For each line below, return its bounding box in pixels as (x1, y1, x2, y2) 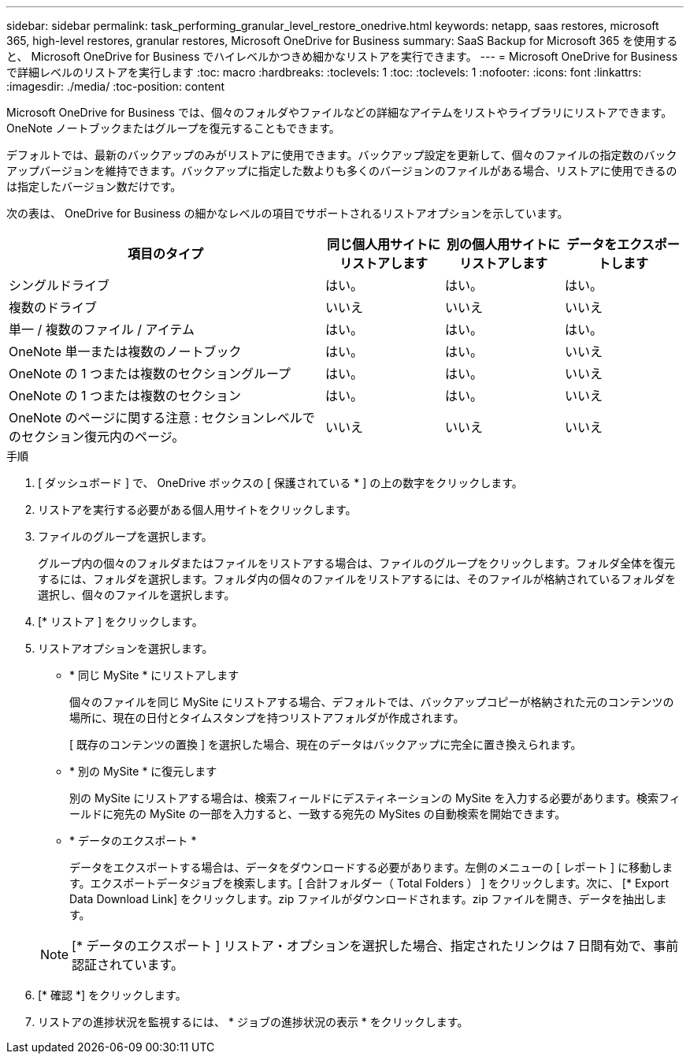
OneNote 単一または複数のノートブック (9, 344, 242, 359)
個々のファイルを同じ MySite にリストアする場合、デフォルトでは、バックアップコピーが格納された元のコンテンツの (69, 695, 674, 709)
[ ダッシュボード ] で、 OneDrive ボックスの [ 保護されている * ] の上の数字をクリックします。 (38, 476, 523, 489)
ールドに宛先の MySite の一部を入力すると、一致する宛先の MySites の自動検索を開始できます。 (69, 807, 566, 820)
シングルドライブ (9, 277, 110, 293)
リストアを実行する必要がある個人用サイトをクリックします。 (38, 503, 357, 516)
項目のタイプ (127, 246, 203, 262)
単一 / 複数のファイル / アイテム (9, 322, 195, 337)
